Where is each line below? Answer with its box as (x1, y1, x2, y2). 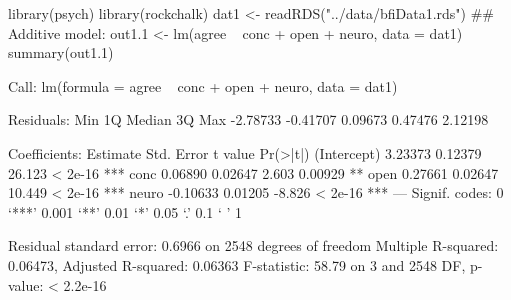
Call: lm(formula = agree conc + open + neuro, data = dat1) (8, 75, 398, 96)
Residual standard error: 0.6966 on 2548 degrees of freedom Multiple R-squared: (8, 235, 499, 256)
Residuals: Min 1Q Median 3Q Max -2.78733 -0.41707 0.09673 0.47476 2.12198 (8, 109, 489, 130)
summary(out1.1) (8, 42, 114, 63)
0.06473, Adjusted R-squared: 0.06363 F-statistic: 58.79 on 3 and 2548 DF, (8, 254, 466, 275)
